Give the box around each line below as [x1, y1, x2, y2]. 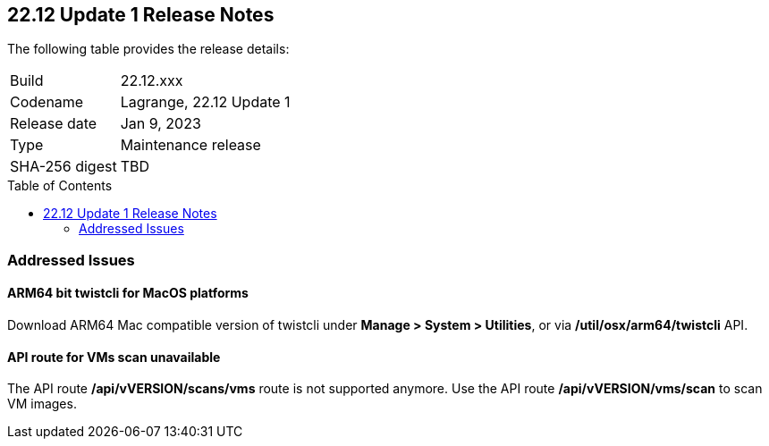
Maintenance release [120, 136, 261, 155]
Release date [10, 114, 97, 133]
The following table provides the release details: [7, 41, 290, 57]
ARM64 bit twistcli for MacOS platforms [7, 285, 249, 301]
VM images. [7, 396, 77, 412]
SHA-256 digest [10, 157, 117, 176]
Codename [10, 93, 84, 112]
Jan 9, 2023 [120, 114, 201, 133]
